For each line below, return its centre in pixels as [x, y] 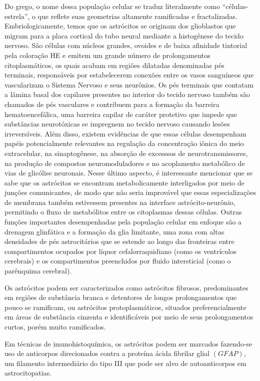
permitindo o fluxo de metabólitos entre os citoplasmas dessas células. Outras [123, 212]
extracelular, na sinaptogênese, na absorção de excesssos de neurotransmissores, [126, 153]
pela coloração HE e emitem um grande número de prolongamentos [107, 55]
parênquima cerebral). [38, 271]
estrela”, [17, 16]
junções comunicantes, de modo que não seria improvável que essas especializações [130, 192]
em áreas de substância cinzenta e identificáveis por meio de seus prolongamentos [129, 317]
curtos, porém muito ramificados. [55, 326]
